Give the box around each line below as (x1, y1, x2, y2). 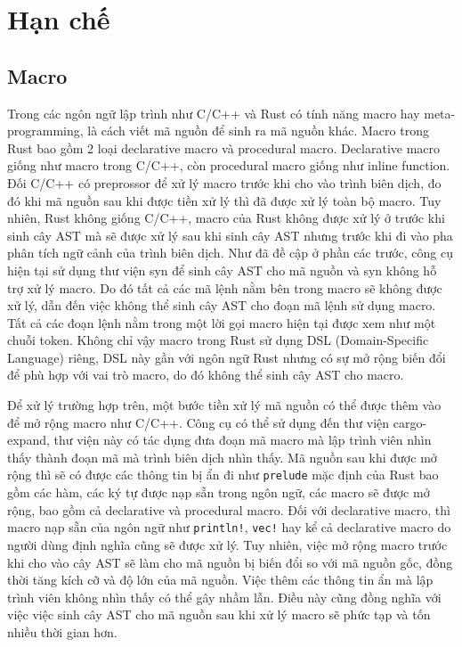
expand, (7, 430, 50, 449)
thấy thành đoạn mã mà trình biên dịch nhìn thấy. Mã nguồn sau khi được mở (7, 447, 437, 466)
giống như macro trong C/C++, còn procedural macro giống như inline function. (7, 156, 450, 175)
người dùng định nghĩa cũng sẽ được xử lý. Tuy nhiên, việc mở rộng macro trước (7, 535, 448, 553)
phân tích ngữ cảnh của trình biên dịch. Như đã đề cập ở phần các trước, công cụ (7, 243, 454, 262)
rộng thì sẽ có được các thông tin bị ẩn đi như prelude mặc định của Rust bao (7, 465, 439, 484)
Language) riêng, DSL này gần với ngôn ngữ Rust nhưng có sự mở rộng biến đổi (7, 348, 446, 366)
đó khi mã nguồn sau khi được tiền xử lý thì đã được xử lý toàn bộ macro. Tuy (7, 191, 442, 209)
